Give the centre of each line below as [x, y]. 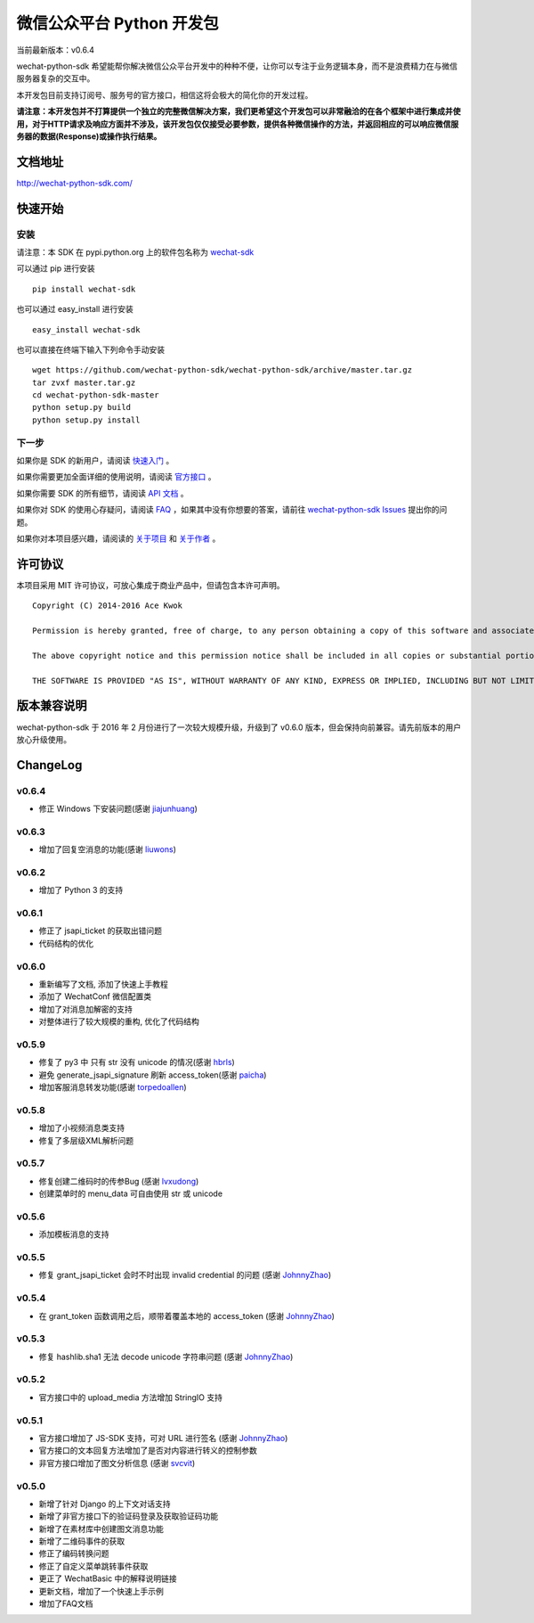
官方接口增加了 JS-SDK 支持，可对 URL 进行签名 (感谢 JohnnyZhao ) [163, 1438]
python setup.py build [82, 407]
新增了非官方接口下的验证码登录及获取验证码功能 [128, 1516]
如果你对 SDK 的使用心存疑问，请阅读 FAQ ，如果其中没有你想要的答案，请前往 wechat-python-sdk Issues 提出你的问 [232, 510]
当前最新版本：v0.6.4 [56, 50]
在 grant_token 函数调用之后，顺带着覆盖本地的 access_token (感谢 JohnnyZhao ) [187, 1316]
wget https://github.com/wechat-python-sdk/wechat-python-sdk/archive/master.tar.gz [222, 370]
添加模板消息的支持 [74, 1234]
